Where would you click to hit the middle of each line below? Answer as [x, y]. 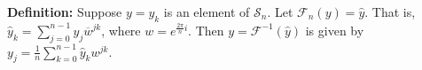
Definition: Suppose [65, 12]
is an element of [207, 12]
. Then [206, 30]
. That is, [390, 12]
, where [121, 30]
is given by [335, 30]
